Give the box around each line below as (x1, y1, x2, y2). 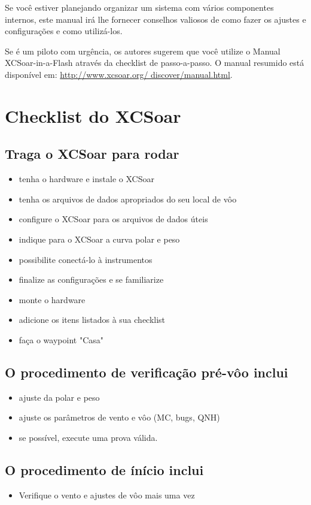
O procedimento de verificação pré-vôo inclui (5, 362, 288, 381)
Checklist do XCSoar (5, 103, 181, 128)
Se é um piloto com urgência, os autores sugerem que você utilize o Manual (5, 44, 280, 57)
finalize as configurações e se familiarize (19, 273, 164, 286)
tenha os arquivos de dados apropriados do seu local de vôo (19, 192, 237, 205)
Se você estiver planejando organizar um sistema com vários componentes (5, 1, 274, 13)
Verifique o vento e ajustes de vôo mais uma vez (19, 488, 195, 501)
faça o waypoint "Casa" (19, 333, 104, 346)
